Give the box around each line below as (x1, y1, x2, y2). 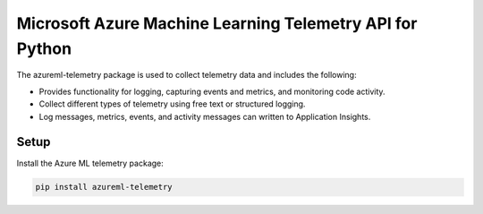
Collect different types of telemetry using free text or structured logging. (38, 98, 306, 109)
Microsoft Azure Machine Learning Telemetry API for (16, 13, 418, 33)
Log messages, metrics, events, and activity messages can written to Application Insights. (38, 111, 371, 122)
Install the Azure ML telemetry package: (16, 158, 165, 169)
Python (16, 39, 72, 58)
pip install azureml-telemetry (35, 182, 174, 193)
